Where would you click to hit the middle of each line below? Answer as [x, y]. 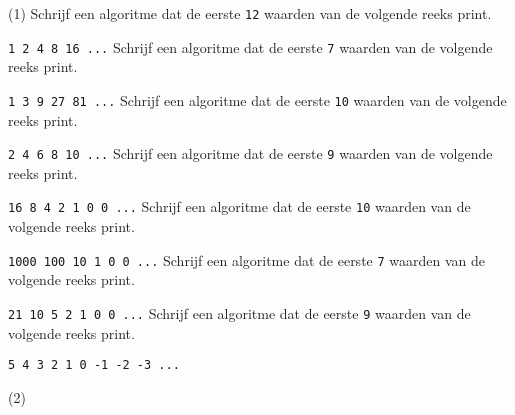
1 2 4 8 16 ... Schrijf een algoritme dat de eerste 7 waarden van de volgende [250, 46]
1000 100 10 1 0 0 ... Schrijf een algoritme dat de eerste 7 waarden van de [247, 259]
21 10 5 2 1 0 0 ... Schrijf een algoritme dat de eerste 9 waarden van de [239, 312]
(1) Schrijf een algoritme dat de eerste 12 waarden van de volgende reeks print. [250, 13]
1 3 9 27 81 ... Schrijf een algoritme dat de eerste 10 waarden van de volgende [257, 99]
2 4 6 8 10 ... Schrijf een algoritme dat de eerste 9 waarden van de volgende [250, 153]
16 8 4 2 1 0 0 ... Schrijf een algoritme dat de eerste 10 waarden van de [239, 206]
